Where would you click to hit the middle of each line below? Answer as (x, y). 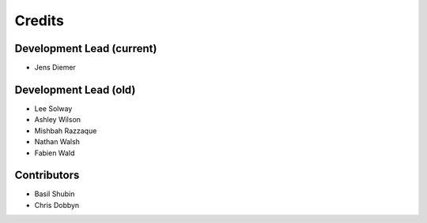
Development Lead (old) (75, 89)
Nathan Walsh (57, 142)
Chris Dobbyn (57, 205)
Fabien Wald (55, 153)
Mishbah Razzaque (66, 131)
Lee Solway (53, 108)
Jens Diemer (55, 68)
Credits (40, 20)
